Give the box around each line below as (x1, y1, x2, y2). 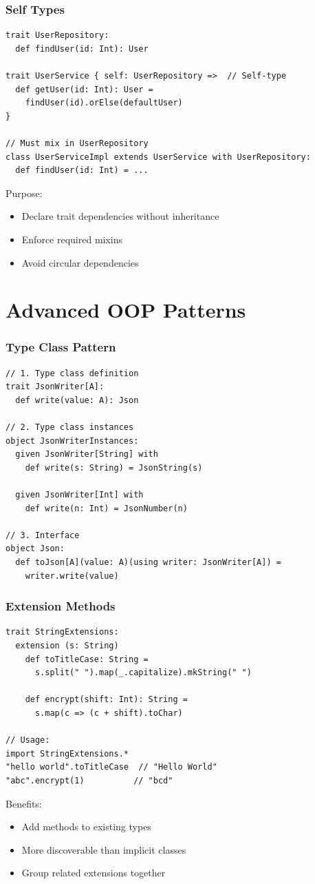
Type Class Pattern (6, 338, 116, 356)
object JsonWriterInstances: (6, 435, 139, 446)
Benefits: (6, 796, 42, 810)
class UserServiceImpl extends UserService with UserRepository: (6, 152, 311, 162)
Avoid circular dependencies (21, 255, 139, 269)
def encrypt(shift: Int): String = (25, 695, 188, 705)
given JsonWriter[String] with (15, 449, 158, 460)
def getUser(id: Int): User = (15, 84, 153, 94)
